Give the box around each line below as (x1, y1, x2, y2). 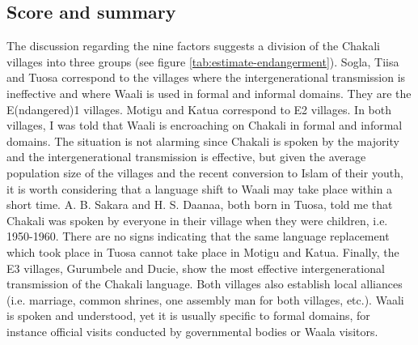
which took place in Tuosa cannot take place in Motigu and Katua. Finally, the (6, 243, 399, 260)
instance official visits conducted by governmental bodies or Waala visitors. (6, 322, 378, 339)
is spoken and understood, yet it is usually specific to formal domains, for (6, 307, 370, 324)
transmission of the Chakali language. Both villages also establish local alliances (6, 275, 403, 292)
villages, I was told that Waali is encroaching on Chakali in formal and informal (6, 117, 403, 134)
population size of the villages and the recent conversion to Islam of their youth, (6, 164, 403, 181)
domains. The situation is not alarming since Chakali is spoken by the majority (6, 132, 399, 149)
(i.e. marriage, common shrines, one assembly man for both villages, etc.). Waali (6, 291, 404, 308)
